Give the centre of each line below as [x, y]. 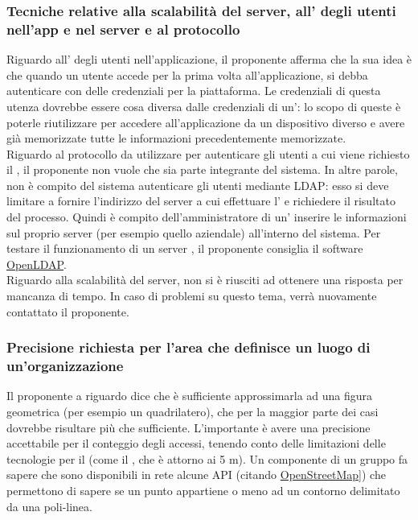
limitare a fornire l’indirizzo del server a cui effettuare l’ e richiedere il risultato [201, 201]
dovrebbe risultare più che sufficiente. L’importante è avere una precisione [189, 427]
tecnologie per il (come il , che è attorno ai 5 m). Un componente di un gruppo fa [207, 458]
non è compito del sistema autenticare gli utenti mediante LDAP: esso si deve [198, 185]
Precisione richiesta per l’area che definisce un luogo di [189, 347]
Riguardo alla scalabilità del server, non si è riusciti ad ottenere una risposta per [205, 280]
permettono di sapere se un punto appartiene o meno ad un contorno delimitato [203, 490]
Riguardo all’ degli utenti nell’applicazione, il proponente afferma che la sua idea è [209, 59]
